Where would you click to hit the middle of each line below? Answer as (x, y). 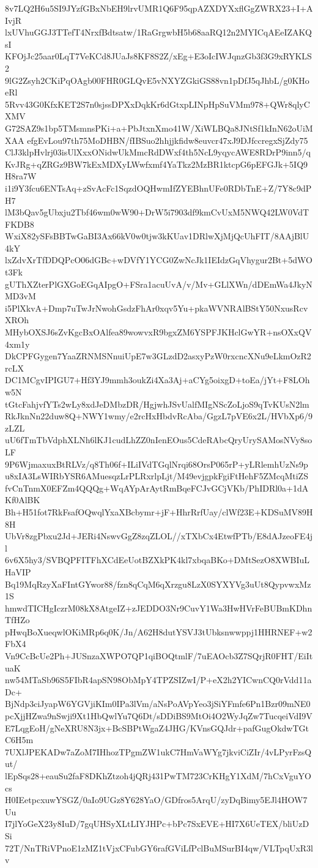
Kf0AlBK (23, 500)
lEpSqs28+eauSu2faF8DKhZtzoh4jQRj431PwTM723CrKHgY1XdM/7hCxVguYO (158, 776)
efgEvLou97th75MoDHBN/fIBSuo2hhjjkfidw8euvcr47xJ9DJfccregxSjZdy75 (168, 140)
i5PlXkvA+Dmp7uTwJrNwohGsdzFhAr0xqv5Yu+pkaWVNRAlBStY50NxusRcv (157, 308)
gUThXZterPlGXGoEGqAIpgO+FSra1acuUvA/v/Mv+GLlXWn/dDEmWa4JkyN (159, 284)
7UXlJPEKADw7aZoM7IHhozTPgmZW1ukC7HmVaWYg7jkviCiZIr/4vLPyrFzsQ (158, 751)
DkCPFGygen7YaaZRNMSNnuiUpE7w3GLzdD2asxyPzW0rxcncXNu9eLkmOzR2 (158, 356)
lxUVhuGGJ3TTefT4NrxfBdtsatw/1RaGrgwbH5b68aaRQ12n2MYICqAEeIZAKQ (158, 32)
